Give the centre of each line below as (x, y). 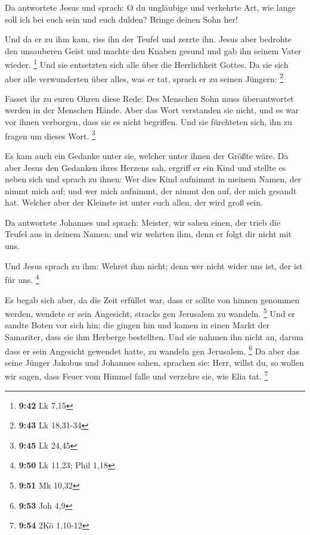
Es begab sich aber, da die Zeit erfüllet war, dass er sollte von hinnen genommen (152, 299)
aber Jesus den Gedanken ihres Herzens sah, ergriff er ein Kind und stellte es (145, 167)
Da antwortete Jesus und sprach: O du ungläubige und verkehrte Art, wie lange (150, 7)
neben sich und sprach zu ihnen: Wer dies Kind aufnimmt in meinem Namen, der (153, 179)
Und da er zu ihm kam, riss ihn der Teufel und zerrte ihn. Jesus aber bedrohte (148, 39)
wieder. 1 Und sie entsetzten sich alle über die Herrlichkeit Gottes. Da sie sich (147, 64)
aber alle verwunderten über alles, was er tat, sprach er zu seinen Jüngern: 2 (144, 77)
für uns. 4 (22, 279)
